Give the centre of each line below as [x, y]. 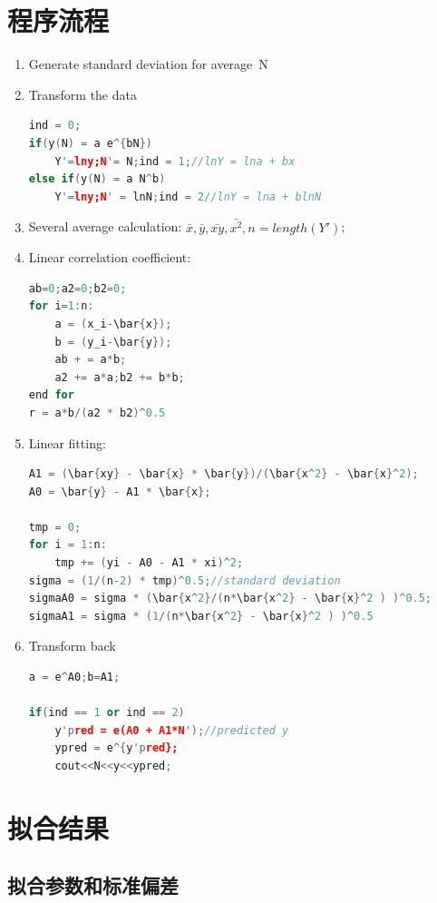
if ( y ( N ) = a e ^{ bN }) [90, 143]
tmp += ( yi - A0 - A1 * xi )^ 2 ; [149, 563]
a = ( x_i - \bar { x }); [113, 324]
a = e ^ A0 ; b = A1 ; [74, 677]
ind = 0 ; [55, 126]
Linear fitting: [67, 442]
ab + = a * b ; [91, 360]
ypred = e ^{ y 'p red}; [117, 748]
